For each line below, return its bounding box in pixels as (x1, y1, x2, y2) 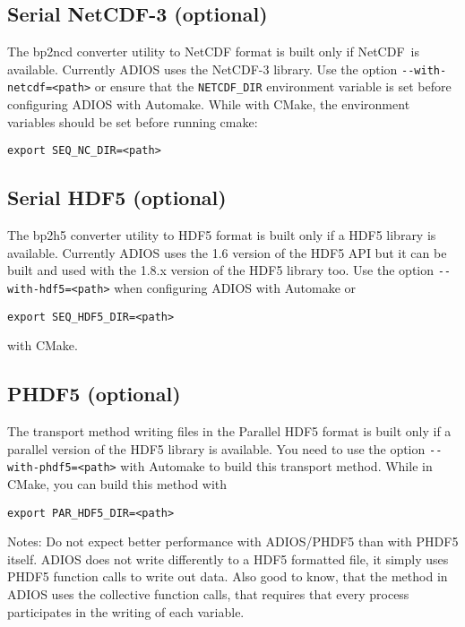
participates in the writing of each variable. (7, 602, 245, 621)
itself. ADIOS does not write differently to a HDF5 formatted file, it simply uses (7, 549, 449, 568)
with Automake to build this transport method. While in (120, 457, 433, 476)
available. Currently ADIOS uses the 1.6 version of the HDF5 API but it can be (7, 243, 447, 262)
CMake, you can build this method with (7, 475, 228, 494)
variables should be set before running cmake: (7, 112, 258, 131)
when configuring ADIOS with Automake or (114, 279, 357, 296)
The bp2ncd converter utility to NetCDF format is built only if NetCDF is (7, 42, 419, 61)
